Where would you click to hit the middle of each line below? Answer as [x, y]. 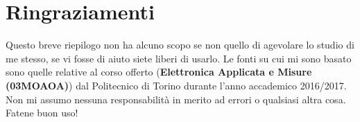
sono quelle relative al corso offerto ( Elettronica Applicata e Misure [159, 72]
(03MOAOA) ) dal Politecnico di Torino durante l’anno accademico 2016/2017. [176, 85]
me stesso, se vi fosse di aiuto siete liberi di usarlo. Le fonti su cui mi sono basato [179, 58]
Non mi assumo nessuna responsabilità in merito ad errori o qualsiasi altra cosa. [176, 99]
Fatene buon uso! [42, 113]
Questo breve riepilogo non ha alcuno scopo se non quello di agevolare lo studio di [180, 45]
